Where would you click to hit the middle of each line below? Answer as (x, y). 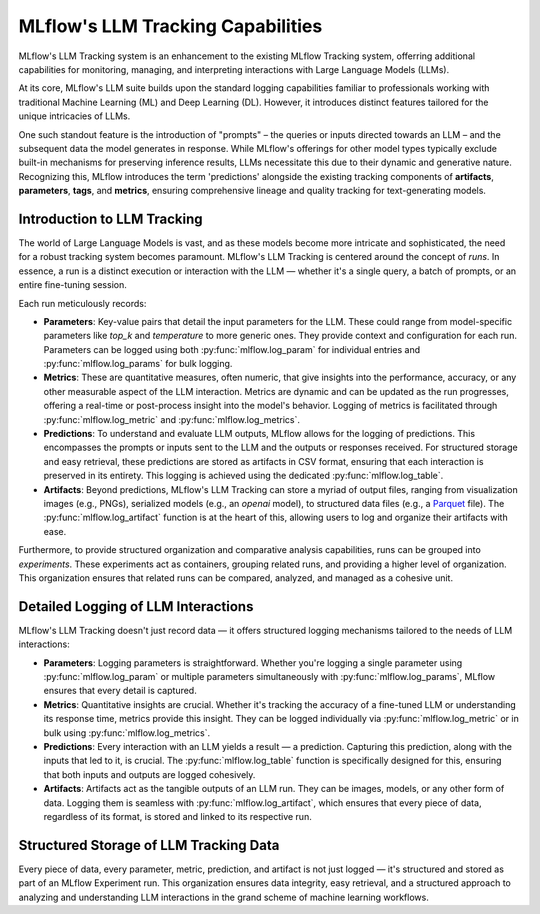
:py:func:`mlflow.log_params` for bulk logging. (138, 364)
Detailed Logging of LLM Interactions (136, 606)
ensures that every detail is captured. (120, 691)
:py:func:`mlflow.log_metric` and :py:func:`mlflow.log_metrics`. (171, 419)
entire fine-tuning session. (72, 285)
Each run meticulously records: (82, 303)
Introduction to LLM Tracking (111, 218)
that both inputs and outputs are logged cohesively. (149, 774)
